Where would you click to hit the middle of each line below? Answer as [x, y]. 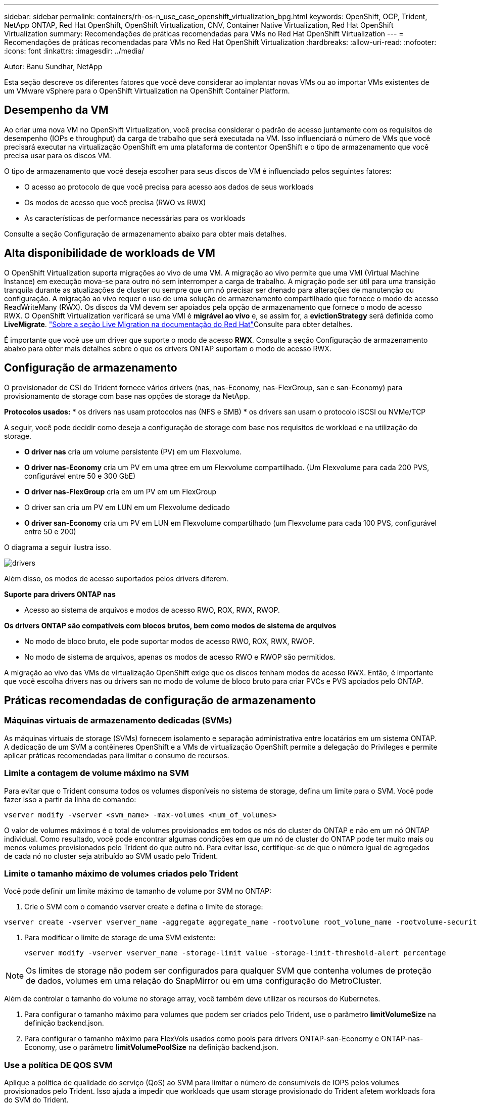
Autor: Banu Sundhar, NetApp [53, 66]
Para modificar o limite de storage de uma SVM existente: [120, 938]
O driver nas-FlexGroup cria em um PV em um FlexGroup [121, 491]
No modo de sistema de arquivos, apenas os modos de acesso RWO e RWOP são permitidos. [180, 657]
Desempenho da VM [56, 110]
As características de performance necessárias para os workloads [135, 218]
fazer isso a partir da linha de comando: [70, 799]
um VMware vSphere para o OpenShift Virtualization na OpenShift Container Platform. [147, 91]
